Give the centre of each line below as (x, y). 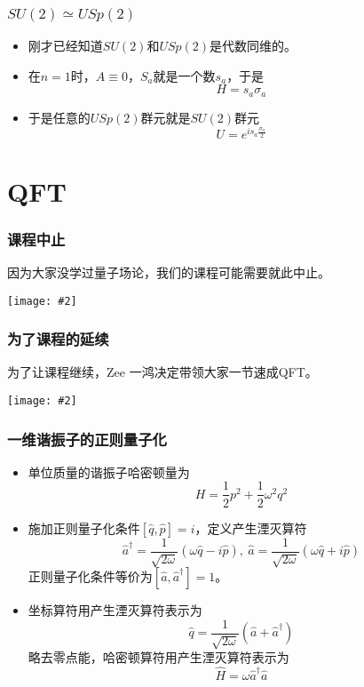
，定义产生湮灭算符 (251, 527)
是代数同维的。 (253, 46)
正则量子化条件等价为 (90, 575)
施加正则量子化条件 (84, 527)
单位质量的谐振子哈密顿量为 (109, 471)
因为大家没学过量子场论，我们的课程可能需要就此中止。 (169, 272)
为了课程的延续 (58, 339)
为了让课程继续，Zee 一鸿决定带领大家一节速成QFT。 (162, 372)
